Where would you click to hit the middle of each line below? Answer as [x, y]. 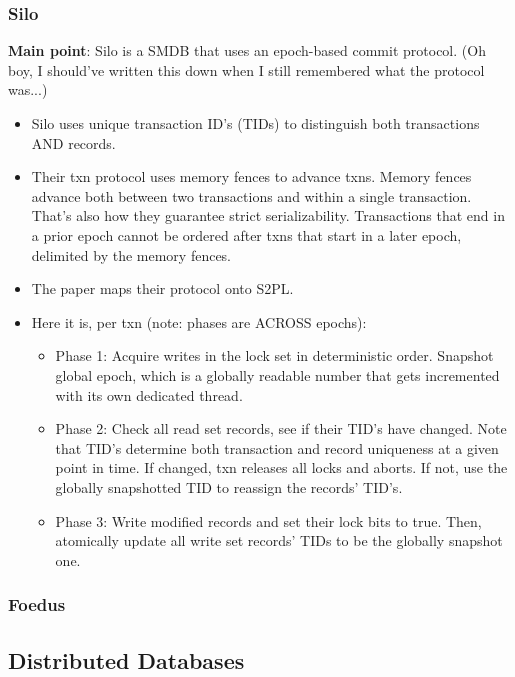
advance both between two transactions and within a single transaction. [251, 195]
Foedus [37, 604]
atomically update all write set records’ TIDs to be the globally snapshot [279, 540]
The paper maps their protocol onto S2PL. [162, 288]
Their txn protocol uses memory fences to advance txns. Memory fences [251, 176]
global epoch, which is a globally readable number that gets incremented [277, 374]
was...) [28, 89]
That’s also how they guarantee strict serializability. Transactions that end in [268, 215]
